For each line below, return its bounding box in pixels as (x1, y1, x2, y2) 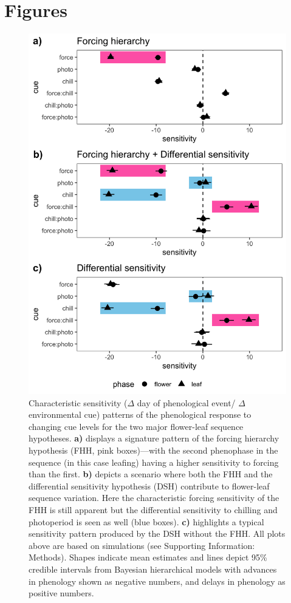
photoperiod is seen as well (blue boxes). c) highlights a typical (29, 515, 264, 528)
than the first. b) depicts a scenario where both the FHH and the (29, 468, 273, 480)
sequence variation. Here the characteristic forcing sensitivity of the (29, 491, 279, 504)
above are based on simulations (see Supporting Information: (29, 539, 255, 551)
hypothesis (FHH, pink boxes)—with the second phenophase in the (29, 444, 278, 457)
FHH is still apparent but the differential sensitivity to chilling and (29, 503, 278, 516)
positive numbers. (29, 587, 94, 599)
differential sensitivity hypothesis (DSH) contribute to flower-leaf (29, 479, 270, 492)
